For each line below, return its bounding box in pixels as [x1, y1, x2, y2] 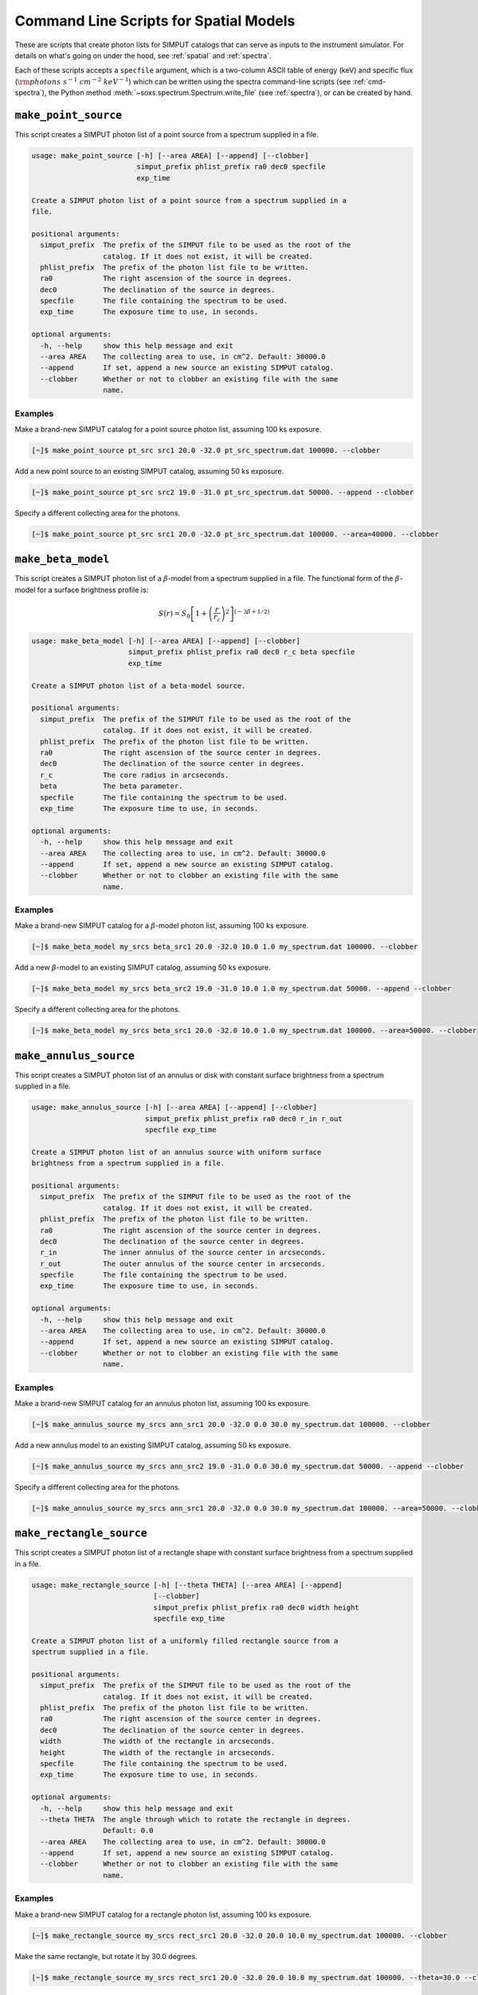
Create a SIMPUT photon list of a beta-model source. [31, 681, 246, 690]
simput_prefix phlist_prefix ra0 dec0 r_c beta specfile [127, 647, 355, 657]
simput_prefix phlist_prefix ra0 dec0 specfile [136, 162, 326, 172]
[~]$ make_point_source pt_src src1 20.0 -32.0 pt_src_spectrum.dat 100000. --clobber [31, 445, 381, 455]
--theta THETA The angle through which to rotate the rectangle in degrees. [40, 1815, 351, 1823]
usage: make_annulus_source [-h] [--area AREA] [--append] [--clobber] [31, 1103, 318, 1112]
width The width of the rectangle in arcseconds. [40, 1736, 276, 1746]
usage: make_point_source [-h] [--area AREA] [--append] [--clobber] [31, 152, 309, 160]
